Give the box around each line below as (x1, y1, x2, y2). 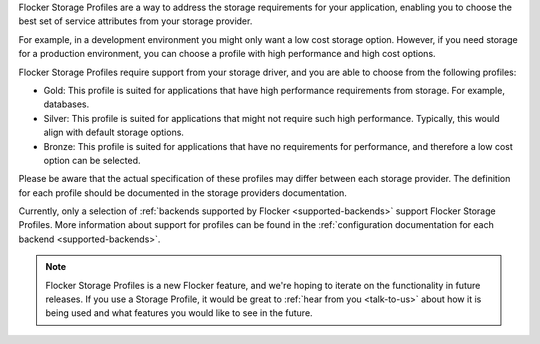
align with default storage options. (43, 126, 185, 139)
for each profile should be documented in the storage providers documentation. (18, 186, 347, 199)
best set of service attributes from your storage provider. (18, 15, 253, 27)
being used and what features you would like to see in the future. (45, 307, 314, 319)
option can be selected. (43, 154, 141, 166)
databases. (43, 98, 90, 110)
